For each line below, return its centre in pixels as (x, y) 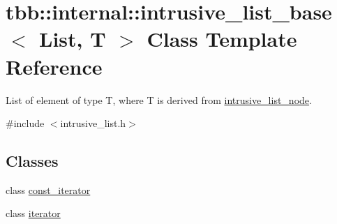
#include (25, 123)
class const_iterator (48, 189)
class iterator (33, 213)
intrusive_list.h (93, 123)
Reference (54, 66)
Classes (32, 161)
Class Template (222, 39)
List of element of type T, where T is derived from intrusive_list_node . (159, 99)
